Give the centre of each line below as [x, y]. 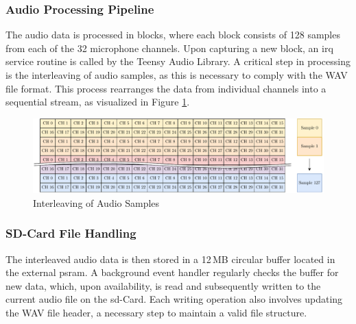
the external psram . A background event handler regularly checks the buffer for [172, 272]
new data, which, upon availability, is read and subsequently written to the [163, 285]
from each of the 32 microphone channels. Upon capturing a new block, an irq [169, 48]
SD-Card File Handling [71, 233]
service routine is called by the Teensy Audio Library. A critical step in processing [178, 61]
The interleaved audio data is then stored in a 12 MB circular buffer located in [170, 259]
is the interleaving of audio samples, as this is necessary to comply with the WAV [177, 75]
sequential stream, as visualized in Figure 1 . [98, 102]
